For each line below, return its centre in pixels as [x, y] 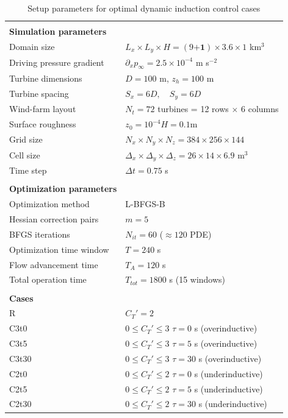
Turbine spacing [39, 93]
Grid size [26, 139]
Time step [28, 170]
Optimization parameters [63, 189]
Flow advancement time [54, 264]
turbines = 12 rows [193, 109]
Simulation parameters [58, 31]
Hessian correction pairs [54, 219]
